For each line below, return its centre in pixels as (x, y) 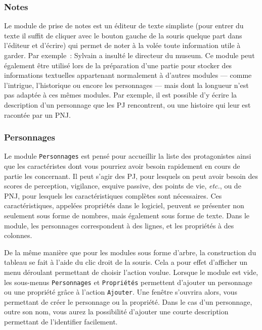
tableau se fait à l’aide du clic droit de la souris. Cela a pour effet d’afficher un (126, 262)
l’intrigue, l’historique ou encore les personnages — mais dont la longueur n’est (126, 85)
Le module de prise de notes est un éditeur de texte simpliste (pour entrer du (124, 26)
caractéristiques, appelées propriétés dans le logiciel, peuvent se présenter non (124, 205)
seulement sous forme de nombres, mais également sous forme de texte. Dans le (127, 215)
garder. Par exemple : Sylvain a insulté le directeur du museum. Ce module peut (129, 55)
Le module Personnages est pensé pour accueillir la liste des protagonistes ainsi (128, 156)
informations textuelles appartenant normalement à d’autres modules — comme (128, 75)
